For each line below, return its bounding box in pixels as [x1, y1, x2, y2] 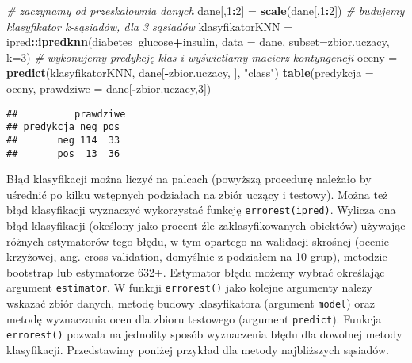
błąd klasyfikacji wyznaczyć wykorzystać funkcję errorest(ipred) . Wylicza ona [6, 201, 396, 218]
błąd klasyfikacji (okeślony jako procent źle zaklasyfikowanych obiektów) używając [6, 217, 406, 234]
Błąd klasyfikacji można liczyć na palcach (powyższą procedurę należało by [6, 170, 372, 187]
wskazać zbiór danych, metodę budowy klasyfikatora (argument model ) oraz [6, 295, 376, 311]
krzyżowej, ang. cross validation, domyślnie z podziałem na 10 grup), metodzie [6, 248, 387, 265]
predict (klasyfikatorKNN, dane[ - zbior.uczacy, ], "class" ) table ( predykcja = [6, 64, 374, 81]
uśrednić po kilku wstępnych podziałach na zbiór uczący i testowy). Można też [6, 185, 388, 202]
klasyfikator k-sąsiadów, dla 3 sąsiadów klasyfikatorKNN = [6, 17, 293, 34]
